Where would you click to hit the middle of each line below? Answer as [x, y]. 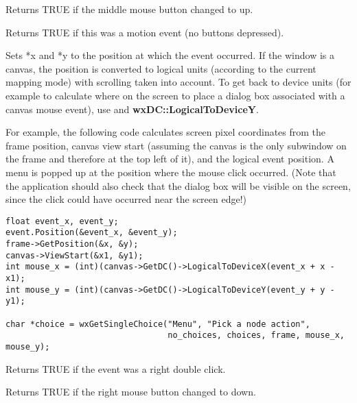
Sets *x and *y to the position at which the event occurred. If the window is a [170, 55]
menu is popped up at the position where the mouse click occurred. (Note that [171, 172]
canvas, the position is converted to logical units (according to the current [161, 68]
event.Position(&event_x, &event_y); [92, 233]
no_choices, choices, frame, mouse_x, [256, 335]
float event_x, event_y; [62, 221]
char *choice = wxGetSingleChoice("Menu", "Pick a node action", [158, 324]
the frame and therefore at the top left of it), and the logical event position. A [170, 159]
